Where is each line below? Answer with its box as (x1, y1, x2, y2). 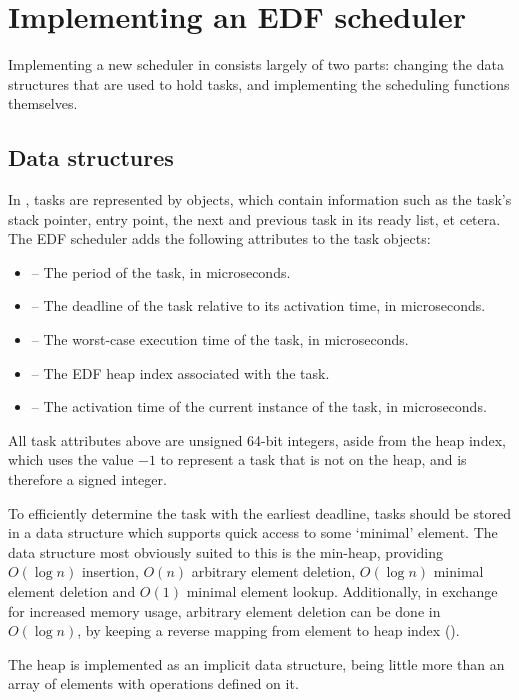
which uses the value (8, 449, 134, 470)
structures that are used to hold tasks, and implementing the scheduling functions (8, 73, 510, 94)
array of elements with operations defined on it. (8, 673, 299, 694)
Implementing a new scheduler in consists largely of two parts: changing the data (8, 54, 504, 75)
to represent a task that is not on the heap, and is (160, 449, 467, 470)
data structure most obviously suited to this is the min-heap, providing (8, 541, 443, 562)
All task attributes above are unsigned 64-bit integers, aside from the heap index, (8, 429, 506, 450)
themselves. (8, 93, 78, 114)
